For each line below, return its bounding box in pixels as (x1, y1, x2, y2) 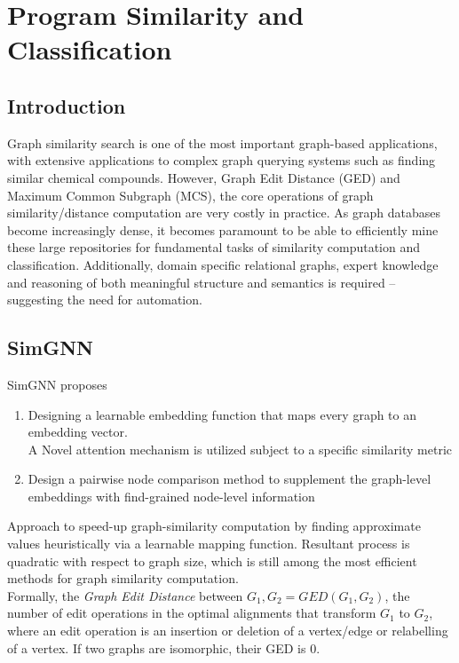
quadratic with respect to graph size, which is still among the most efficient (7, 551, 417, 570)
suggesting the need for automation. (7, 290, 202, 309)
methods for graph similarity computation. (7, 569, 239, 588)
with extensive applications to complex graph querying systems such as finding (7, 151, 436, 170)
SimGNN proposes (7, 375, 107, 393)
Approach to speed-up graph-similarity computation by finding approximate (7, 517, 421, 535)
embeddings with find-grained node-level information (28, 486, 315, 505)
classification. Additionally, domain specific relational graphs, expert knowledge (7, 255, 439, 273)
